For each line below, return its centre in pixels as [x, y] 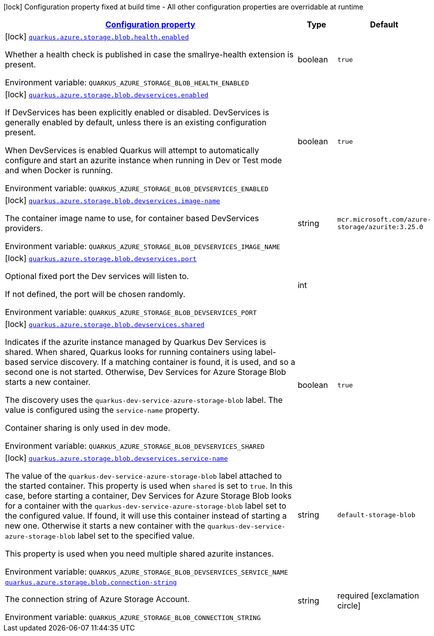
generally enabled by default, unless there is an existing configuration [136, 122]
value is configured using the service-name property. [103, 410]
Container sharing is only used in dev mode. [88, 428]
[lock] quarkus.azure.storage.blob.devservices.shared [105, 324]
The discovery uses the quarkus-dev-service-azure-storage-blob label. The [144, 400]
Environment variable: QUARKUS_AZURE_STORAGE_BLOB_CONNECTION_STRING [133, 617]
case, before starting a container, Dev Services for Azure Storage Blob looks [148, 496]
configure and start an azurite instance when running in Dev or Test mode [144, 160]
